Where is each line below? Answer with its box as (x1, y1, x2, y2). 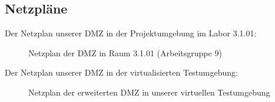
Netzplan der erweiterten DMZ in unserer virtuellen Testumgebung (28, 86, 270, 98)
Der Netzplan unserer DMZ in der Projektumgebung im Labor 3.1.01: (5, 27, 257, 39)
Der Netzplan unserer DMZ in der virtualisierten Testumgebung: (5, 66, 238, 79)
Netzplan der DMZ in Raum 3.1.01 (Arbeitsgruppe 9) (28, 46, 222, 59)
